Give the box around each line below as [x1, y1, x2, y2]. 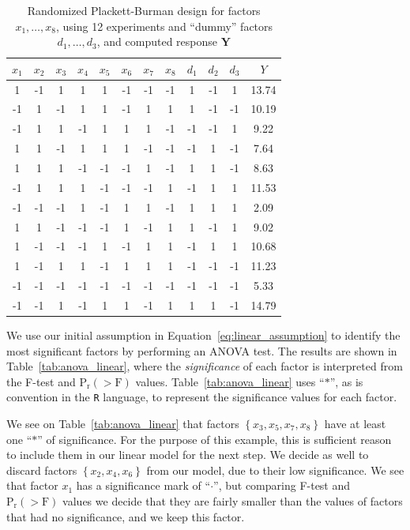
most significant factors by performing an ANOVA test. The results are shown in [6, 342, 397, 359]
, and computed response [96, 33, 217, 50]
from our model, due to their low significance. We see [146, 461, 404, 478]
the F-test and [6, 373, 76, 389]
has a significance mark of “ [76, 477, 211, 494]
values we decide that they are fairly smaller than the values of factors [62, 493, 403, 509]
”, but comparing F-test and [213, 477, 351, 494]
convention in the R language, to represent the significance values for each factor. [6, 389, 397, 405]
